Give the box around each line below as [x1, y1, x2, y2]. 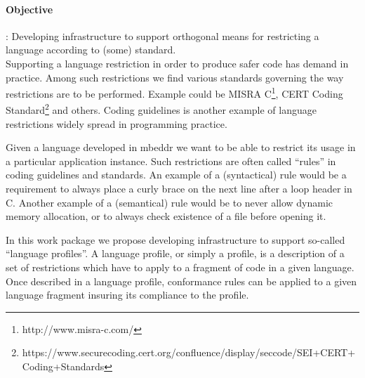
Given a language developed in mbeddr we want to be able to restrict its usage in [6, 140, 356, 155]
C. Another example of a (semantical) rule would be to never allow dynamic [6, 195, 333, 209]
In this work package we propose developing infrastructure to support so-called [6, 232, 345, 247]
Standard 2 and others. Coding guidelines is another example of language [6, 100, 317, 117]
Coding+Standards [22, 358, 105, 373]
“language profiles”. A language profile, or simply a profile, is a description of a [6, 246, 345, 261]
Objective [6, 1, 53, 16]
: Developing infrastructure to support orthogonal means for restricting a [6, 28, 319, 43]
